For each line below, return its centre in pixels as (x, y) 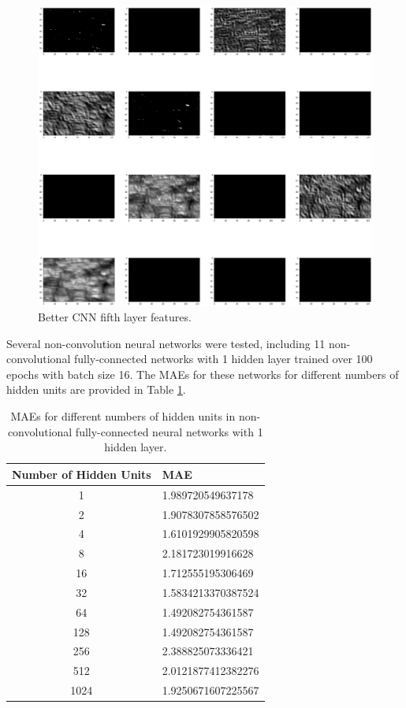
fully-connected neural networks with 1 (169, 431)
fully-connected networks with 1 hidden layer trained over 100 (223, 359)
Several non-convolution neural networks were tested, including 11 (166, 343)
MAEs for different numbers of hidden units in (123, 416)
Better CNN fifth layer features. (115, 317)
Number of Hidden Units (82, 474)
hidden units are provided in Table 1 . (96, 389)
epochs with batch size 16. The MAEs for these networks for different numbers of (203, 374)
